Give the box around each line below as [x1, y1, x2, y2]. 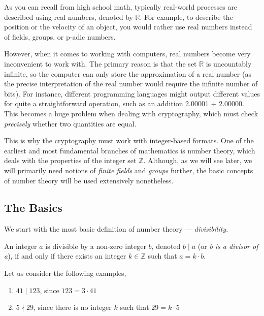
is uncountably [206, 58, 252, 69]
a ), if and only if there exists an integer [4, 250, 126, 261]
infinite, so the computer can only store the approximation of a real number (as [4, 68, 251, 79]
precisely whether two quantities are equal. [4, 118, 137, 129]
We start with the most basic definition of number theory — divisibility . [4, 224, 228, 234]
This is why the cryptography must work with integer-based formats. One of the [4, 135, 254, 146]
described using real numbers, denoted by [4, 11, 133, 22]
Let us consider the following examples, [4, 268, 126, 278]
